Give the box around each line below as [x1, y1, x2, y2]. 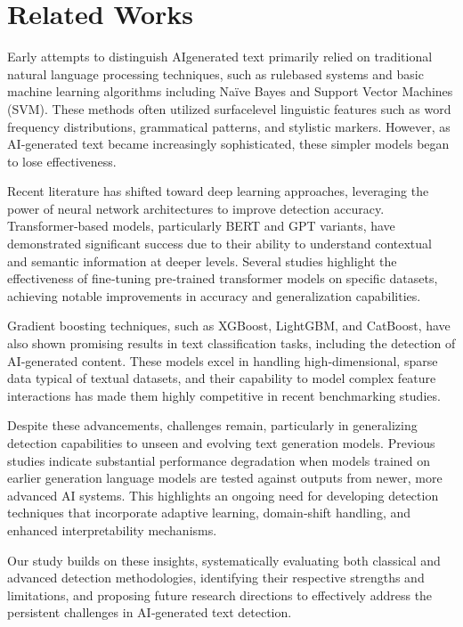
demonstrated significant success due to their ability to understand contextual [7, 234, 432, 253]
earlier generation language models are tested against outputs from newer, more [7, 468, 443, 487]
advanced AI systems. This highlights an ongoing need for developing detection [7, 485, 439, 504]
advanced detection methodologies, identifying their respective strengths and [7, 568, 425, 587]
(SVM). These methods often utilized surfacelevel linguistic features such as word [7, 99, 451, 118]
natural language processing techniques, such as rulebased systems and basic [7, 64, 424, 83]
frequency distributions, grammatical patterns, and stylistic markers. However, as [7, 117, 451, 135]
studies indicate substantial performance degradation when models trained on [7, 451, 431, 469]
